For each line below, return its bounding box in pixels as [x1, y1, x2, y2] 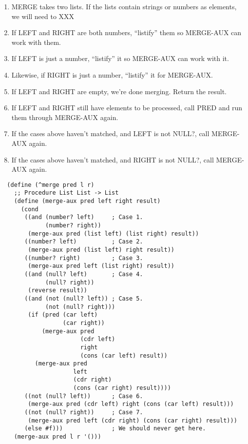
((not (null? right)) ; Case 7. [24, 409, 143, 416]
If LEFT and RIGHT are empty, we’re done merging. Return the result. [11, 86, 227, 96]
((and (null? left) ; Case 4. [24, 270, 143, 278]
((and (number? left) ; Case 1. [24, 214, 143, 221]
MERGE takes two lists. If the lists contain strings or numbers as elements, [11, 1, 237, 11]
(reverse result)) [28, 287, 87, 294]
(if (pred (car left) [28, 311, 98, 319]
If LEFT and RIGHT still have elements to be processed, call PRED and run [11, 102, 243, 113]
